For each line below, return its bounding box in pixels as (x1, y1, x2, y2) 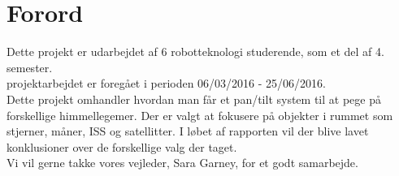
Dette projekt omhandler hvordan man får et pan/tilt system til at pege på (7, 90, 381, 107)
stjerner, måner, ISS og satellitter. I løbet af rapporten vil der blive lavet (7, 122, 369, 140)
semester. (7, 58, 53, 75)
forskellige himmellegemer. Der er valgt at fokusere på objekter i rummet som (7, 106, 393, 123)
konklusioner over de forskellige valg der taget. (7, 138, 237, 155)
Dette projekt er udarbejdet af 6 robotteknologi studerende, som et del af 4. (7, 43, 384, 60)
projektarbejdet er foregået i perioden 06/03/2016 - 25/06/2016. (7, 75, 326, 92)
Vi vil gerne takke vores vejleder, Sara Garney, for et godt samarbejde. (7, 154, 358, 171)
